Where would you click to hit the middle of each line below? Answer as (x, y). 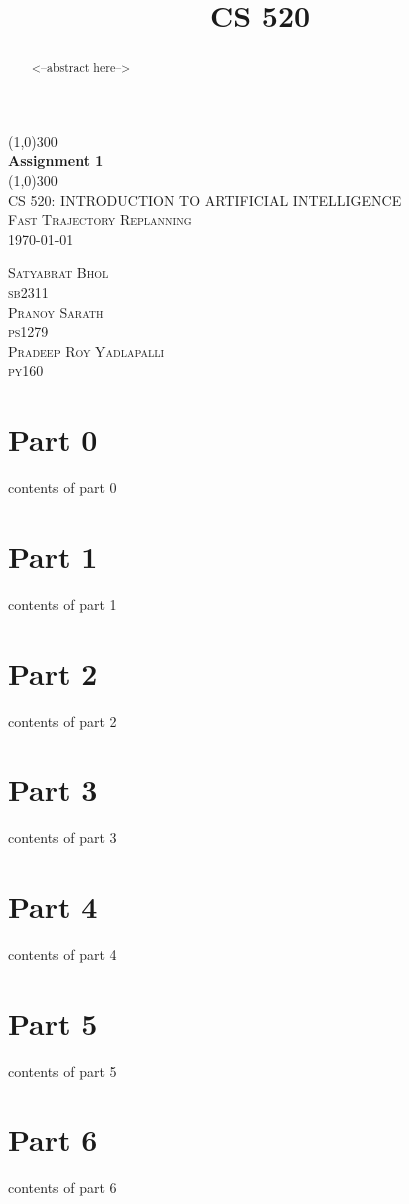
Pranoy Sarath (56, 311)
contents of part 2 (62, 720)
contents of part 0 (62, 487)
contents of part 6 (62, 1187)
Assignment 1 (56, 160)
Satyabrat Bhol (58, 272)
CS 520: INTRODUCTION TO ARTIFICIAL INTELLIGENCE (205, 199)
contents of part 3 (62, 837)
